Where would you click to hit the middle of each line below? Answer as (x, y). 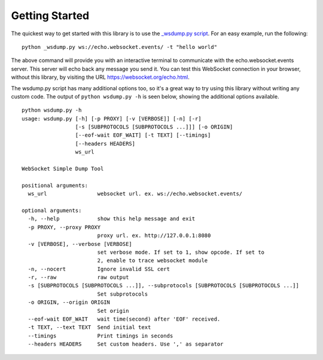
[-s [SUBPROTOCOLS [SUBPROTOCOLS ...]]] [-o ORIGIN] (154, 127)
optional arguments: (52, 210)
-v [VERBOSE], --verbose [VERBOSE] (80, 244)
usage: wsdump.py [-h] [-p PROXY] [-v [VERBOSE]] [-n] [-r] (112, 119)
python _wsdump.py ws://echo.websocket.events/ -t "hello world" (120, 47)
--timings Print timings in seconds (100, 336)
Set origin (113, 311)
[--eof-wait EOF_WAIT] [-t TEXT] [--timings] (143, 135)
